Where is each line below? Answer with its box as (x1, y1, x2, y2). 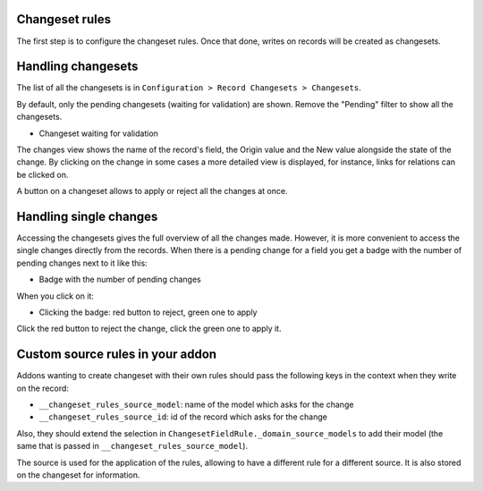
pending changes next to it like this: (16, 258, 148, 268)
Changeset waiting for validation (38, 128, 158, 139)
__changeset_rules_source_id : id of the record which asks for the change (38, 411, 328, 422)
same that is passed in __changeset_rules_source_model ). (16, 441, 249, 452)
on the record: (16, 383, 69, 394)
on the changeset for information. (16, 470, 140, 480)
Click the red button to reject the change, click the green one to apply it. (16, 323, 282, 334)
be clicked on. (16, 169, 69, 180)
